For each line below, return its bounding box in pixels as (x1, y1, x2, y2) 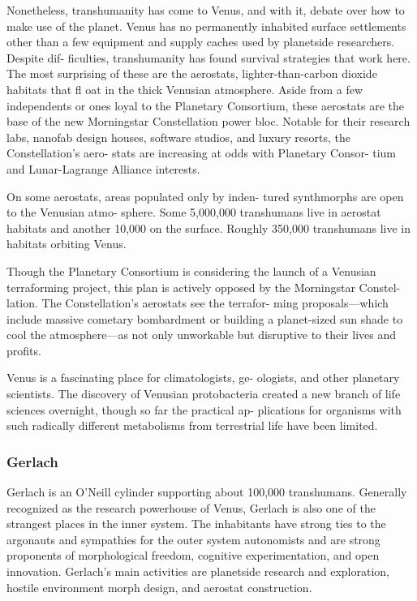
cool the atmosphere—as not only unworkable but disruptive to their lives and (6, 326, 396, 343)
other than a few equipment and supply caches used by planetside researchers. (6, 33, 395, 50)
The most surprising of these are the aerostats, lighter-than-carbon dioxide (6, 65, 377, 82)
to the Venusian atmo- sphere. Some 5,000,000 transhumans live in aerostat (6, 204, 381, 221)
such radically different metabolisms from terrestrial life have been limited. (6, 417, 378, 434)
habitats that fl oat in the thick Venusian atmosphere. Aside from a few (6, 80, 363, 97)
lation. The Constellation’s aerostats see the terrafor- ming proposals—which (6, 294, 389, 311)
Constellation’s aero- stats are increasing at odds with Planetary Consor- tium (6, 144, 397, 161)
